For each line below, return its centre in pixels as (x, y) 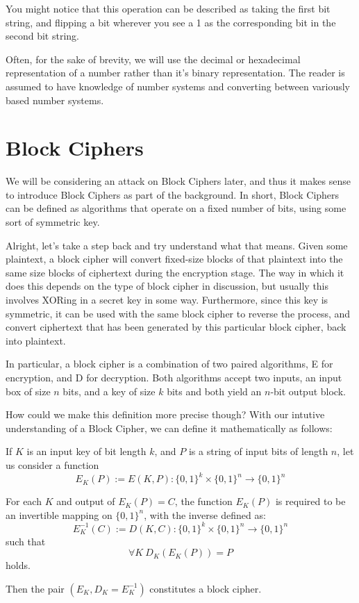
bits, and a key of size (109, 391)
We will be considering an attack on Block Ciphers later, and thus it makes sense (178, 181)
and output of (86, 501)
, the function (203, 501)
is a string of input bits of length (258, 451)
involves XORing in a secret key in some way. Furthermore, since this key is (167, 300)
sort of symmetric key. (53, 222)
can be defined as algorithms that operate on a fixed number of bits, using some (176, 208)
